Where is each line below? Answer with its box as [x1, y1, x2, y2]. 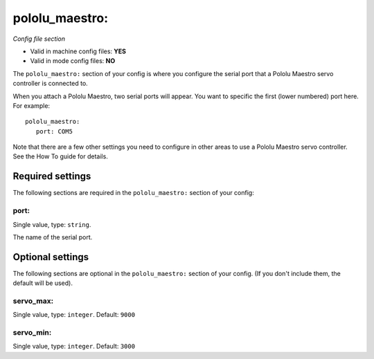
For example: [12, 101, 51, 110]
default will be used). [12, 279, 73, 287]
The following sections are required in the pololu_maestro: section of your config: [12, 189, 254, 197]
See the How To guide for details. [12, 152, 109, 160]
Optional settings [12, 251, 89, 263]
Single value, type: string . [12, 220, 91, 228]
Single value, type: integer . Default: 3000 [12, 342, 135, 351]
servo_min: [12, 328, 52, 338]
